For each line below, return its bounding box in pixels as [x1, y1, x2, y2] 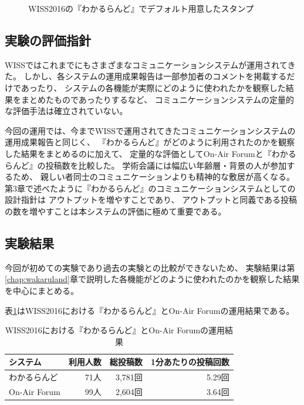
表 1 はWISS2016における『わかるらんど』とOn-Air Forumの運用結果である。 [5, 304, 295, 316]
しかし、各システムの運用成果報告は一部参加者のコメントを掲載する [23, 70, 287, 82]
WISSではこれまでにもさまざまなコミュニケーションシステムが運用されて [5, 58, 288, 71]
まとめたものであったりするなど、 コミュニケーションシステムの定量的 [21, 93, 295, 105]
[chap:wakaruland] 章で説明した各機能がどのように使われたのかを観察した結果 [5, 273, 300, 285]
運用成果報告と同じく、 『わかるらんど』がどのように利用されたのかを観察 [5, 136, 295, 148]
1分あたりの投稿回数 [150, 356, 229, 368]
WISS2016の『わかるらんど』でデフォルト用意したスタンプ [28, 2, 254, 14]
